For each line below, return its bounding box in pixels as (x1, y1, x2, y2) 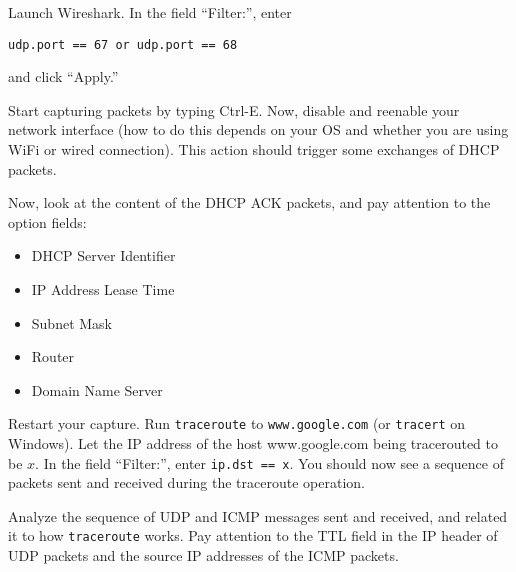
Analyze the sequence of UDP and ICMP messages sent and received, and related (8, 505, 508, 526)
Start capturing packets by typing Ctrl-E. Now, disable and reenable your (8, 99, 460, 120)
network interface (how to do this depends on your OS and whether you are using (8, 119, 509, 140)
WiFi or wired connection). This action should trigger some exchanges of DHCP (8, 139, 500, 160)
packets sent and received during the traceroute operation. (8, 472, 365, 493)
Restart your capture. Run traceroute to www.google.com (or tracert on (8, 413, 466, 434)
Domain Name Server (31, 379, 163, 400)
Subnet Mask (31, 312, 113, 333)
